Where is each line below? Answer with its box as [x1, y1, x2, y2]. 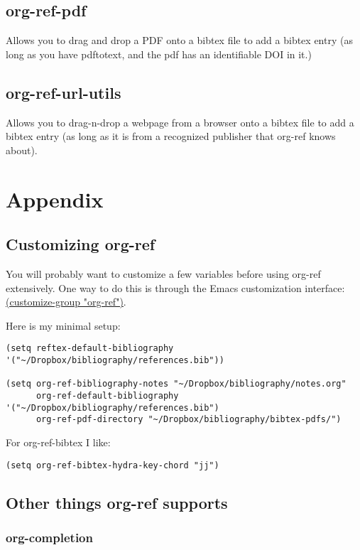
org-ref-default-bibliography [36, 390, 179, 401]
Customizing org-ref [6, 233, 156, 255]
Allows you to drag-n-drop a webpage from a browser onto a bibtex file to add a [6, 114, 354, 129]
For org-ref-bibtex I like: [6, 434, 111, 449]
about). [6, 142, 38, 157]
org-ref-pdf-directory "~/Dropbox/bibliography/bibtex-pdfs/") [36, 414, 342, 425]
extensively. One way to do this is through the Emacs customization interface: [6, 280, 345, 295]
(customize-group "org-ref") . [6, 294, 126, 309]
